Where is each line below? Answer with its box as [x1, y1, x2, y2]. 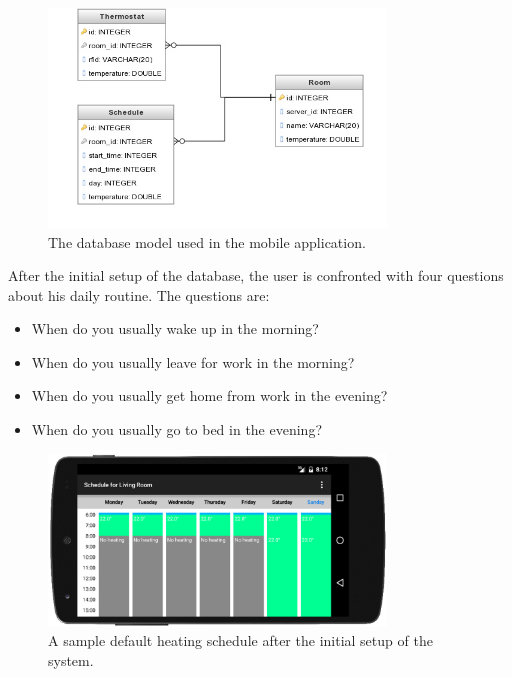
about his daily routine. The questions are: [8, 284, 270, 305]
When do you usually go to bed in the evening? [31, 419, 323, 440]
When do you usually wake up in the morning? [31, 318, 319, 339]
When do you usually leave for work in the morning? [31, 351, 355, 372]
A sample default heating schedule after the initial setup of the [48, 630, 433, 651]
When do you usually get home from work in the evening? [31, 385, 388, 406]
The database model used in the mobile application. [48, 231, 366, 252]
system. [48, 649, 94, 670]
